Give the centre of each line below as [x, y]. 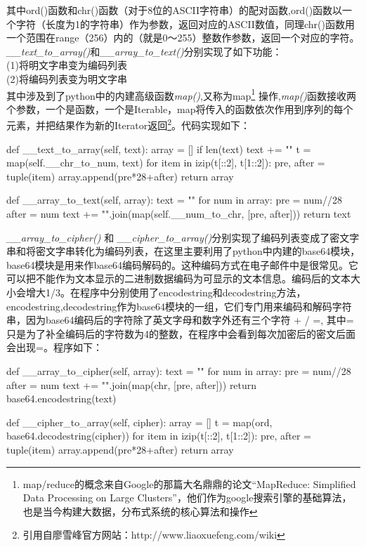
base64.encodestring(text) [61, 398]
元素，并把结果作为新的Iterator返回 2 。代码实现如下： [128, 124]
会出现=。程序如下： [54, 347]
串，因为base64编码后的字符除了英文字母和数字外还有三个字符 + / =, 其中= [180, 320]
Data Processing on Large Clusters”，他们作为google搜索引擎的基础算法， [187, 497]
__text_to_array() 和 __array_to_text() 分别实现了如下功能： [144, 51]
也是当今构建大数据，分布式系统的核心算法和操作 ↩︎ [140, 511]
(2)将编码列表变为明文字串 [67, 78]
